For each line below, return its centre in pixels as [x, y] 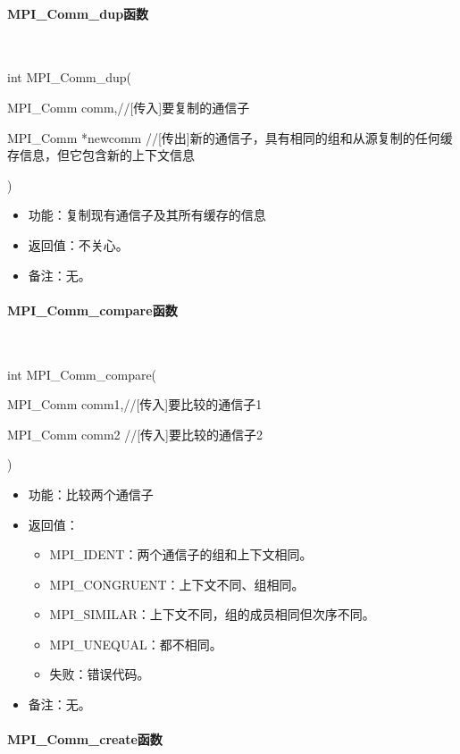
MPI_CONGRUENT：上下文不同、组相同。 [177, 584]
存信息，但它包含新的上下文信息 [101, 155]
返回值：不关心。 [78, 244]
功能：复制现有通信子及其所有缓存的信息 [147, 215]
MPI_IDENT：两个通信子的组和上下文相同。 [181, 554]
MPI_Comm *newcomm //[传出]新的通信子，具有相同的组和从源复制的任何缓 [230, 137]
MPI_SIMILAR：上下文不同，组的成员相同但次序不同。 [212, 614]
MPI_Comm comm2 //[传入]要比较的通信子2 [135, 434]
